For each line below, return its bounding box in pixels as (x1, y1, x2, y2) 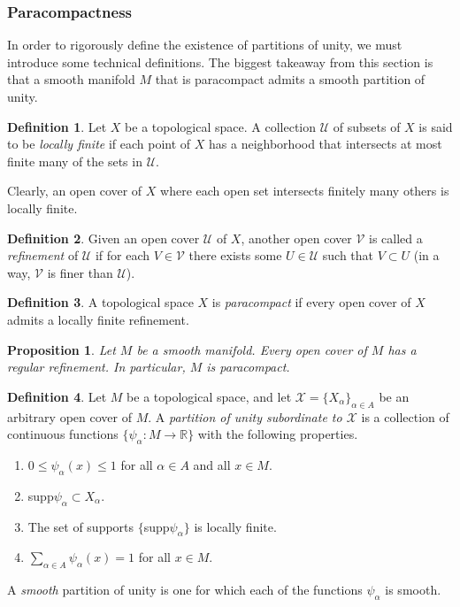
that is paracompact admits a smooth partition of (155, 70, 425, 88)
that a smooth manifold (7, 70, 135, 88)
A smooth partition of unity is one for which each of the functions (7, 580, 363, 599)
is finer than (47, 263, 113, 281)
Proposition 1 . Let (7, 340, 116, 358)
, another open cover (241, 228, 352, 247)
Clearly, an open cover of (7, 181, 142, 200)
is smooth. (385, 580, 441, 599)
